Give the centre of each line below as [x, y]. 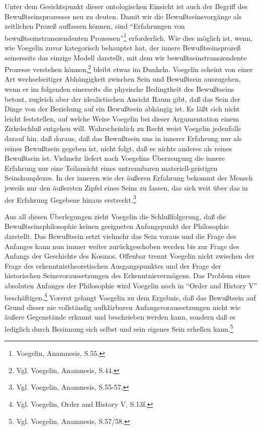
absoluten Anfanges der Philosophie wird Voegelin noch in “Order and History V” [131, 285]
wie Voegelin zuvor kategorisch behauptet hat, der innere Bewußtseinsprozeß [123, 48]
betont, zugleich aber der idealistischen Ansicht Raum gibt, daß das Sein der [122, 99]
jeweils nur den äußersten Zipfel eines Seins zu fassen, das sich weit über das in [126, 188]
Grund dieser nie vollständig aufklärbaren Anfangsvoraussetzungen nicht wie [122, 307]
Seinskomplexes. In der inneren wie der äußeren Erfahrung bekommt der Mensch [129, 178]
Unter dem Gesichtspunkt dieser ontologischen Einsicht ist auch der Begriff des [126, 6]
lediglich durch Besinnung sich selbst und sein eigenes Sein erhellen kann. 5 [119, 328]
